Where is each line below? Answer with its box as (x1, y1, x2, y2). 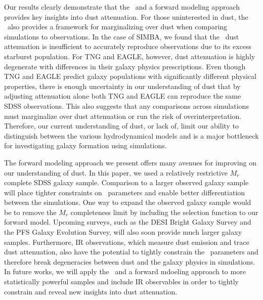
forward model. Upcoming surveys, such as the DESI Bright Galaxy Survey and (4, 217, 251, 227)
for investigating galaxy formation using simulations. (4, 140, 167, 151)
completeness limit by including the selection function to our (70, 206, 258, 217)
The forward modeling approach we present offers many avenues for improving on (4, 157, 257, 167)
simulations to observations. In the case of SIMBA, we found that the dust (4, 31, 239, 41)
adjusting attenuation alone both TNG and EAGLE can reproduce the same (4, 91, 241, 101)
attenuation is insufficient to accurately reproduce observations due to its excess (4, 41, 252, 52)
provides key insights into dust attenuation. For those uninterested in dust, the (4, 11, 248, 22)
